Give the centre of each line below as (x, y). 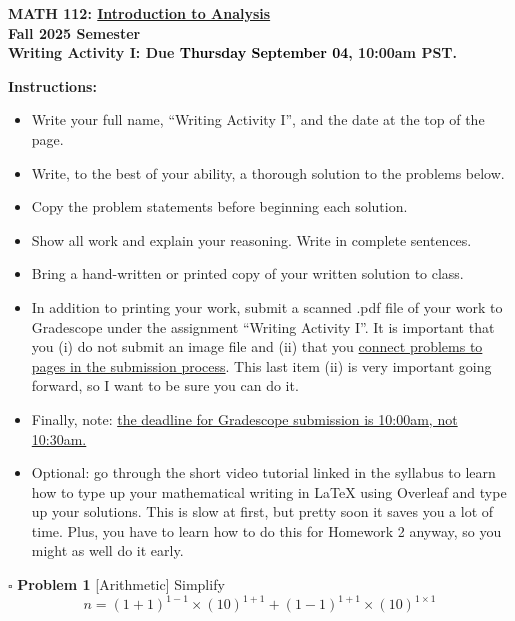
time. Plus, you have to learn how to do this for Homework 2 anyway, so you (266, 530)
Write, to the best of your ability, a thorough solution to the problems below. (268, 172)
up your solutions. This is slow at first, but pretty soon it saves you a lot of (262, 511)
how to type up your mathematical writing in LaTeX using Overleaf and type (269, 491)
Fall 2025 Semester (74, 32)
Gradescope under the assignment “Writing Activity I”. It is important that (263, 326)
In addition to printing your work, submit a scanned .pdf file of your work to (267, 306)
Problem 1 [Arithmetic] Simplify (121, 584)
